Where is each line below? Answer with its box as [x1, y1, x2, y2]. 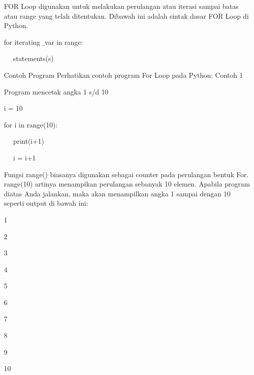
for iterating [4, 36, 40, 47]
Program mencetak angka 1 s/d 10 [4, 86, 108, 96]
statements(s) [13, 53, 54, 63]
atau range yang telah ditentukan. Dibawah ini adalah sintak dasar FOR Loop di [4, 10, 249, 21]
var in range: [44, 36, 83, 47]
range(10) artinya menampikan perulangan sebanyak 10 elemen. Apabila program [4, 179, 250, 189]
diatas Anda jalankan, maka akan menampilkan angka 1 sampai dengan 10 [4, 188, 231, 198]
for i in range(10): [4, 119, 58, 129]
